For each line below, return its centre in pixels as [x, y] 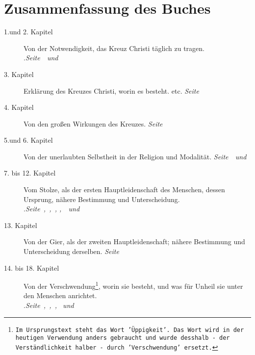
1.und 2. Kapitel [28, 32]
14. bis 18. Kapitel [32, 267]
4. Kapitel [19, 107]
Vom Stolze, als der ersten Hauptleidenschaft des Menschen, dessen [124, 190]
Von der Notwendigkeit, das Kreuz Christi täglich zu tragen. [114, 48]
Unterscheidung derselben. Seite [71, 251]
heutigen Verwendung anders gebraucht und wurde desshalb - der [123, 338]
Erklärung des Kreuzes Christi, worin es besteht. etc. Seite [111, 90]
